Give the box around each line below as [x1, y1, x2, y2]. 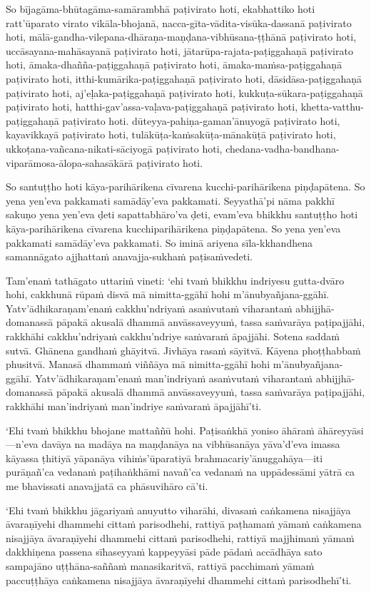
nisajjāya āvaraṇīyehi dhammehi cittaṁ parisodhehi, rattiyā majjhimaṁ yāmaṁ [6, 530, 355, 545]
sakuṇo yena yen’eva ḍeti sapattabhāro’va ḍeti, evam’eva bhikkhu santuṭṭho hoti [6, 207, 358, 222]
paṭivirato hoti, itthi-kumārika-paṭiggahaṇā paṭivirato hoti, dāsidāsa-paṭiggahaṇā [6, 71, 362, 86]
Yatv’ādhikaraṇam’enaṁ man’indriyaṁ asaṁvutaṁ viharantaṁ [35, 370, 312, 385]
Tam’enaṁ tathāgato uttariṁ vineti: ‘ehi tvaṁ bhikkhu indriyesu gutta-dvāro [6, 272, 345, 287]
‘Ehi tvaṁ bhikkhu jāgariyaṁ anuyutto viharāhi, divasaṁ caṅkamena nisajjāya [6, 502, 351, 517]
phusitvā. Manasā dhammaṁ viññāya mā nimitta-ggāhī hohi [6, 357, 270, 372]
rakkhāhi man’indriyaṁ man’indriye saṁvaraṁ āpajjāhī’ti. [6, 399, 262, 414]
